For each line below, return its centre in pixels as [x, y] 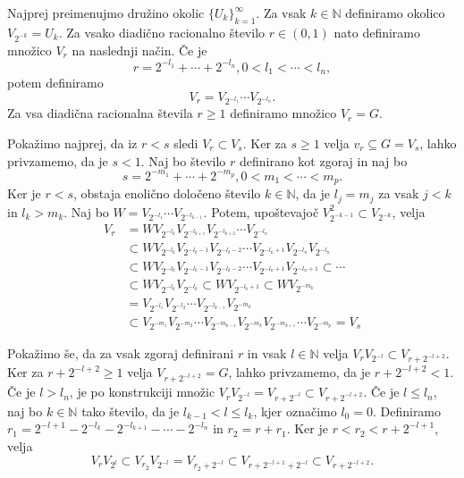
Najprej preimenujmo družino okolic [106, 13]
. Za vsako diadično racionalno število [162, 32]
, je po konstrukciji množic [142, 392]
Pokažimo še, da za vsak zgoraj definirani [121, 352]
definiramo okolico [395, 13]
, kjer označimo [295, 411]
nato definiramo [377, 32]
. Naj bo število [183, 160]
